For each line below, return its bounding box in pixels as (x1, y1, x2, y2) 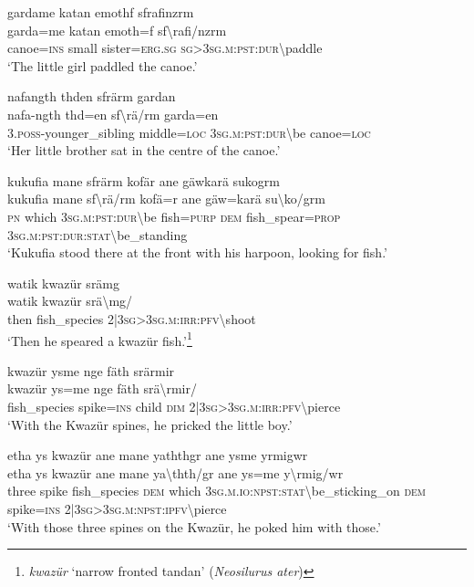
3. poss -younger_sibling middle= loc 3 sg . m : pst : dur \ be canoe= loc (7, 122, 371, 142)
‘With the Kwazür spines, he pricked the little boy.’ (7, 414, 293, 434)
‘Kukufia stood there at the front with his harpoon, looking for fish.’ (7, 243, 387, 262)
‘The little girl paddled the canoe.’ (7, 56, 198, 75)
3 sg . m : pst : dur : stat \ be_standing (7, 225, 188, 244)
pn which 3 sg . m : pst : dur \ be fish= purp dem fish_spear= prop (7, 206, 341, 225)
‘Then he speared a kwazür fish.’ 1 (7, 328, 192, 350)
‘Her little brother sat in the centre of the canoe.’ (7, 141, 281, 160)
